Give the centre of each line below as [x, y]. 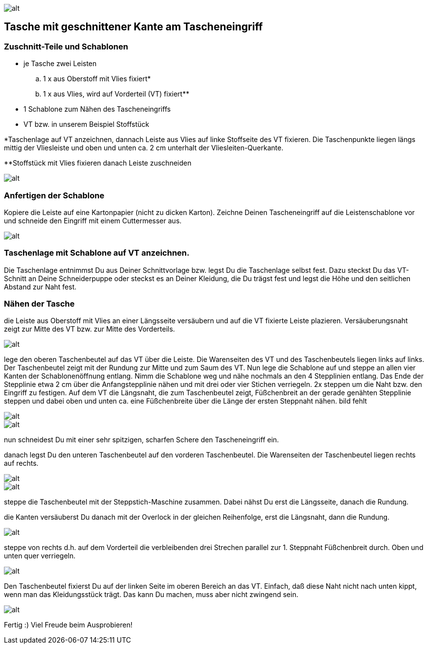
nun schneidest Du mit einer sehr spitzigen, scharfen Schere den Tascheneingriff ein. [142, 440]
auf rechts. [21, 463]
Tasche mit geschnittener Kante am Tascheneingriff [133, 27]
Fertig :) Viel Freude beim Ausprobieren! [68, 625]
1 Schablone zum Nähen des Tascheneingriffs [97, 109]
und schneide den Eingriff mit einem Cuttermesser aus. [93, 220]
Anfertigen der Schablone [54, 195]
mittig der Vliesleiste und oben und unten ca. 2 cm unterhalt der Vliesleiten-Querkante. [144, 148]
